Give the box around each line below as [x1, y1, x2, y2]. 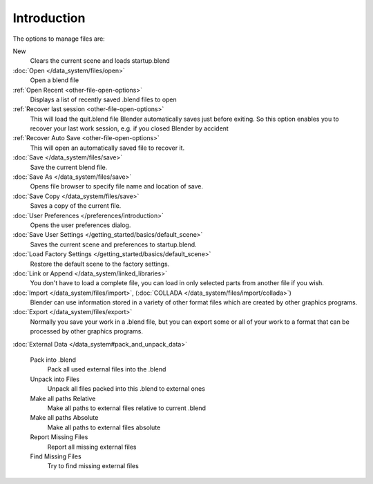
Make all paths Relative [30, 394, 96, 403]
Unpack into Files [30, 375, 79, 383]
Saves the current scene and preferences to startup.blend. [30, 240, 197, 249]
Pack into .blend [30, 356, 76, 364]
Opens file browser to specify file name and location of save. [30, 182, 204, 191]
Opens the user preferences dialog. [30, 221, 131, 229]
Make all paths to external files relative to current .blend [47, 404, 207, 412]
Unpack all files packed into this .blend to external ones [47, 385, 205, 393]
